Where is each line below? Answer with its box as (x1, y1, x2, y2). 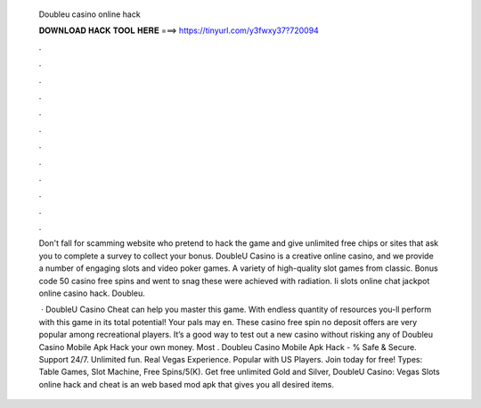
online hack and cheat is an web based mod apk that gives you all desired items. (38, 379, 334, 389)
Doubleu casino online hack (38, 9, 142, 20)
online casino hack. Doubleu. (38, 288, 146, 298)
